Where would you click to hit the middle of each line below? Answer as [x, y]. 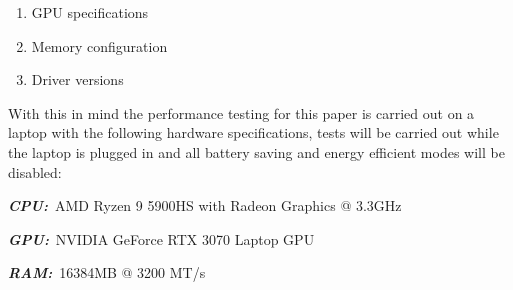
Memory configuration [99, 45]
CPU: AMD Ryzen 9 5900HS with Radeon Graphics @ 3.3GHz [205, 205]
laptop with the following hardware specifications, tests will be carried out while [253, 132]
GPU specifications [90, 12]
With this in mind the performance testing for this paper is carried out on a [241, 112]
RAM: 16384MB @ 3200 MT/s [107, 272]
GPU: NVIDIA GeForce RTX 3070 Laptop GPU [161, 238]
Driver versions [77, 79]
